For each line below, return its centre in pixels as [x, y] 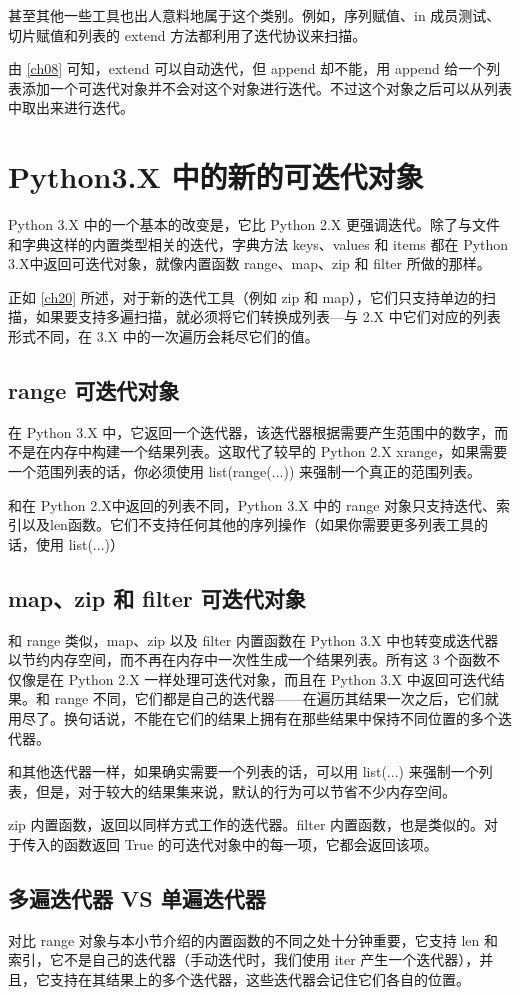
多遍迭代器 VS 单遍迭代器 [137, 897]
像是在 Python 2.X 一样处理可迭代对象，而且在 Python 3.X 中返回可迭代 [256, 678]
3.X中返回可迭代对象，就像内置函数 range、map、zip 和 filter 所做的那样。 [249, 263]
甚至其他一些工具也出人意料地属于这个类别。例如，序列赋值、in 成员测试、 [254, 15]
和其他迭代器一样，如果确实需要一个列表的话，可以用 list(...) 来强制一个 [243, 771]
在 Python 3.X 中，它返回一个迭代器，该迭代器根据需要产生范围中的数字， [251, 431]
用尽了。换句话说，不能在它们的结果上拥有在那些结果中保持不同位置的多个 [253, 718]
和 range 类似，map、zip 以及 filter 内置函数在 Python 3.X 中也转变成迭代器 [253, 639]
